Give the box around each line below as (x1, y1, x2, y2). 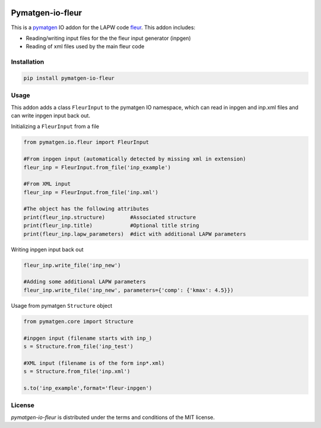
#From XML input (23, 180, 71, 188)
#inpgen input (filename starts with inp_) (23, 335, 153, 342)
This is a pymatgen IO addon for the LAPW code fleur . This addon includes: (11, 24, 196, 31)
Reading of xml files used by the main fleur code (26, 43, 145, 50)
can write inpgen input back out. (11, 112, 90, 119)
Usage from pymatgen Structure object (11, 302, 112, 309)
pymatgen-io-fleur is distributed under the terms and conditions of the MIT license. (11, 414, 215, 421)
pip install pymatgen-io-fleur (23, 74, 115, 82)
